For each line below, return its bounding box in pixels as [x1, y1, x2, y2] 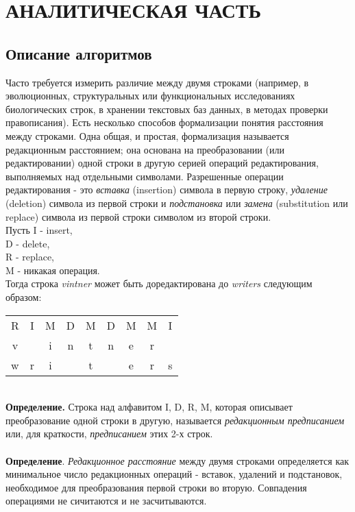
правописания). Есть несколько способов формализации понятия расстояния [5, 115, 323, 130]
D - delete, [5, 236, 50, 250]
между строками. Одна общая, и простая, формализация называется [5, 128, 289, 143]
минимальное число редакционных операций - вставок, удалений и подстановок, [5, 467, 343, 481]
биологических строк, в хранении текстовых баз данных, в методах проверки [5, 101, 328, 116]
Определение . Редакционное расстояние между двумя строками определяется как [5, 453, 349, 467]
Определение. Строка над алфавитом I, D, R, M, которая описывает [5, 400, 293, 414]
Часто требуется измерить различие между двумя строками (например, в [5, 75, 309, 89]
